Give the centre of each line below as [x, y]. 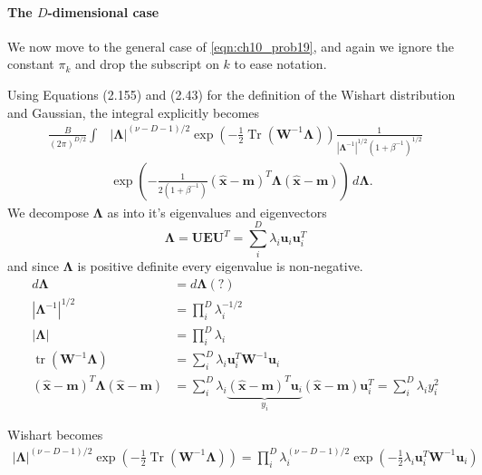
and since [33, 266]
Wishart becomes [55, 435]
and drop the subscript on [147, 64]
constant [31, 64]
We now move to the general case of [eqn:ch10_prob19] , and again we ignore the [231, 46]
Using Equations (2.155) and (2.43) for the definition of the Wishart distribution [231, 94]
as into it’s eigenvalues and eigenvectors [217, 212]
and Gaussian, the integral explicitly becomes [134, 112]
